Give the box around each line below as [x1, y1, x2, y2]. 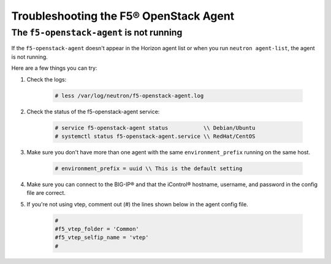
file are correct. [26, 189, 66, 197]
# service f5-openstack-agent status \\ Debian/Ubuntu [55, 124, 256, 131]
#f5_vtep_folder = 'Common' [55, 225, 139, 233]
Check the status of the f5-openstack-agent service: [26, 108, 160, 115]
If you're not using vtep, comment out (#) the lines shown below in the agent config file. [26, 200, 248, 208]
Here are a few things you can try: [11, 64, 97, 72]
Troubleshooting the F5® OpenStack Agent [11, 9, 235, 23]
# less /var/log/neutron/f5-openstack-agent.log [55, 92, 204, 99]
